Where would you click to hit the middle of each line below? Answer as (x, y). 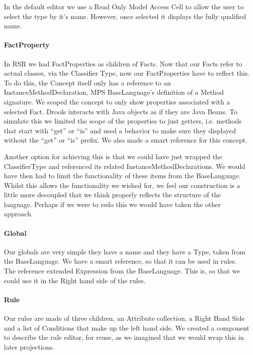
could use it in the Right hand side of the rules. (75, 280)
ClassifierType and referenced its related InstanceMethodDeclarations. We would (125, 166)
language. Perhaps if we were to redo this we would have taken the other (112, 204)
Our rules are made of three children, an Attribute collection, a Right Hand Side (124, 318)
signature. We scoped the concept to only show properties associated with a (117, 101)
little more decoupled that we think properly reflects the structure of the (112, 195)
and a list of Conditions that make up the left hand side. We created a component (127, 327)
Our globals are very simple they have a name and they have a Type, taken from (125, 251)
